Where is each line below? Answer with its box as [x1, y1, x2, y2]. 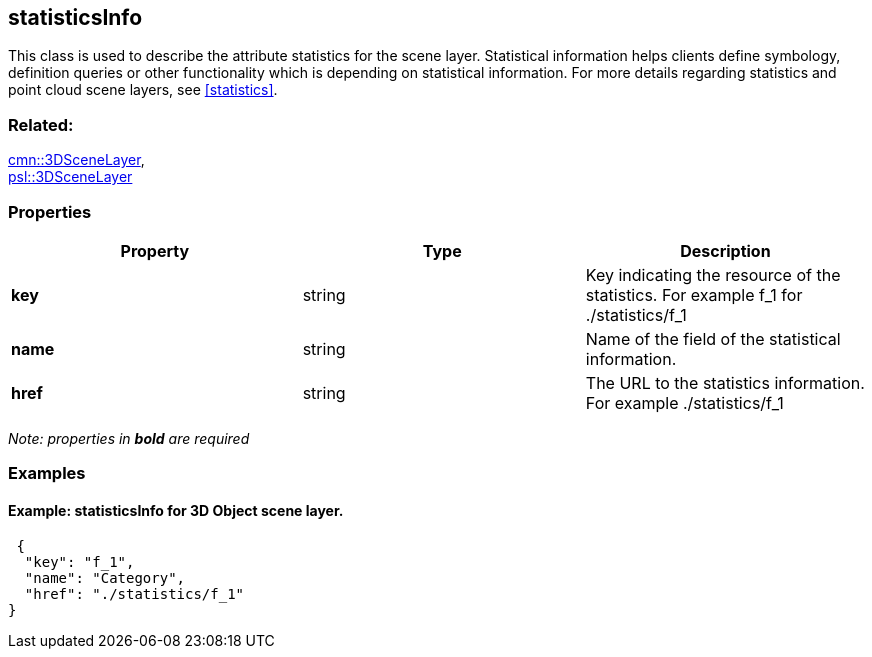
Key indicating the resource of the [585, 264, 841, 285]
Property [120, 240, 190, 261]
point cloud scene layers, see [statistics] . [8, 81, 278, 99]
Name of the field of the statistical [585, 328, 841, 349]
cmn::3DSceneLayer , [8, 151, 145, 169]
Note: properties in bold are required [8, 429, 250, 447]
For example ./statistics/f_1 [585, 392, 784, 413]
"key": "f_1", [24, 553, 135, 570]
